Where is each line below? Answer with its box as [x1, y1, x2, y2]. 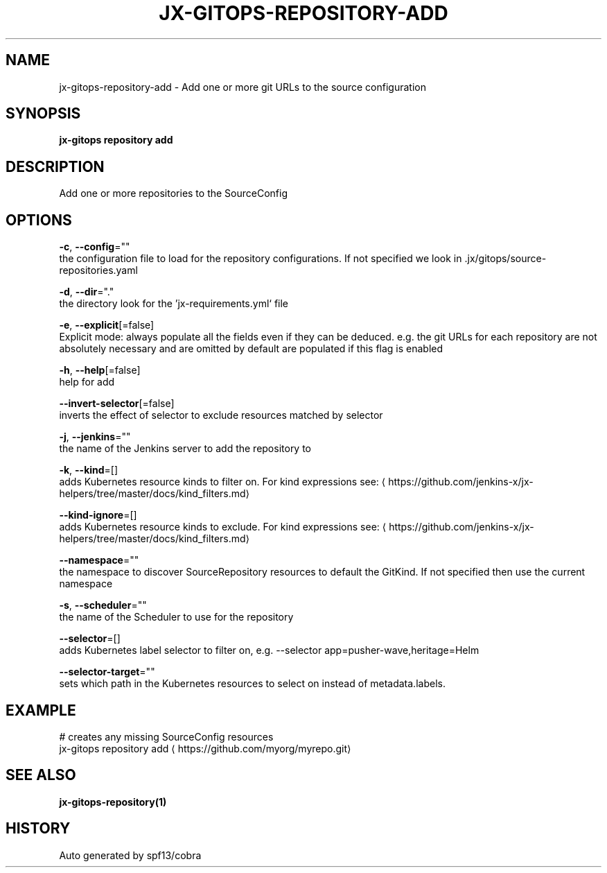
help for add [59, 376, 115, 388]
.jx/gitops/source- [464, 252, 547, 265]
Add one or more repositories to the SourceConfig [59, 187, 288, 200]
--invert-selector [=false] [59, 397, 175, 410]
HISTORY [6, 820, 71, 838]
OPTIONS [6, 211, 72, 229]
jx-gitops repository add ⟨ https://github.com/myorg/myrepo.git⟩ [59, 742, 351, 754]
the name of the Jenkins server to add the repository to [59, 442, 312, 455]
